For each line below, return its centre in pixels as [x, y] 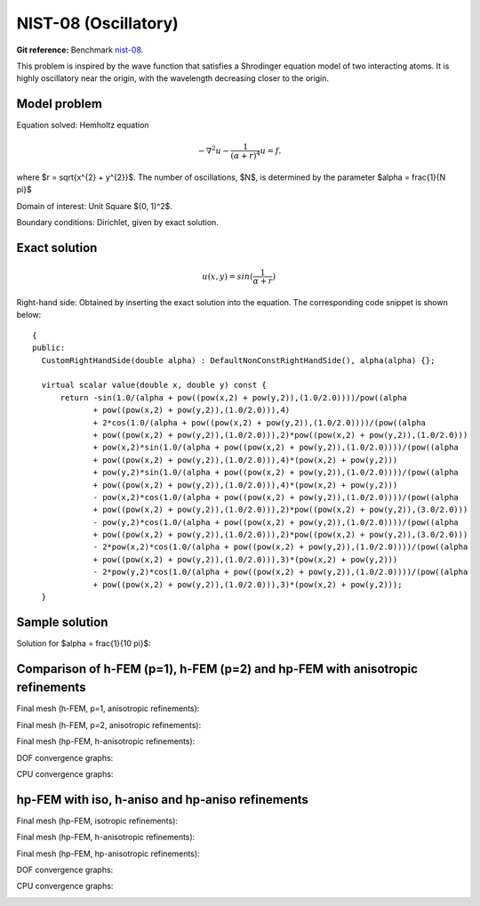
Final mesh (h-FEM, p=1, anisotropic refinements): [108, 708]
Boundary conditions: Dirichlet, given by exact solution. [118, 222]
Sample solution [62, 622]
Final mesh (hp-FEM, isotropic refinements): [97, 821]
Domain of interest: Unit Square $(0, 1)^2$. [95, 206]
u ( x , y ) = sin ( [228, 276]
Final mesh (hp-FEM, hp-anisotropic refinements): [108, 853]
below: [29, 315]
